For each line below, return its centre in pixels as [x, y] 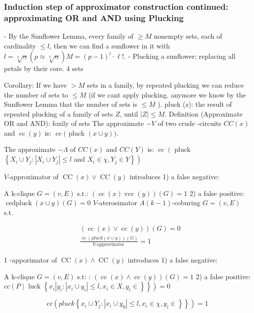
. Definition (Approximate [203, 113]
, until [129, 113]
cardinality [20, 45]
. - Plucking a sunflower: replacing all [180, 56]
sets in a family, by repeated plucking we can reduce [165, 84]
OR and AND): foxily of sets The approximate [74, 123]
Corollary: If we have [36, 84]
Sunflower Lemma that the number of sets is [71, 104]
